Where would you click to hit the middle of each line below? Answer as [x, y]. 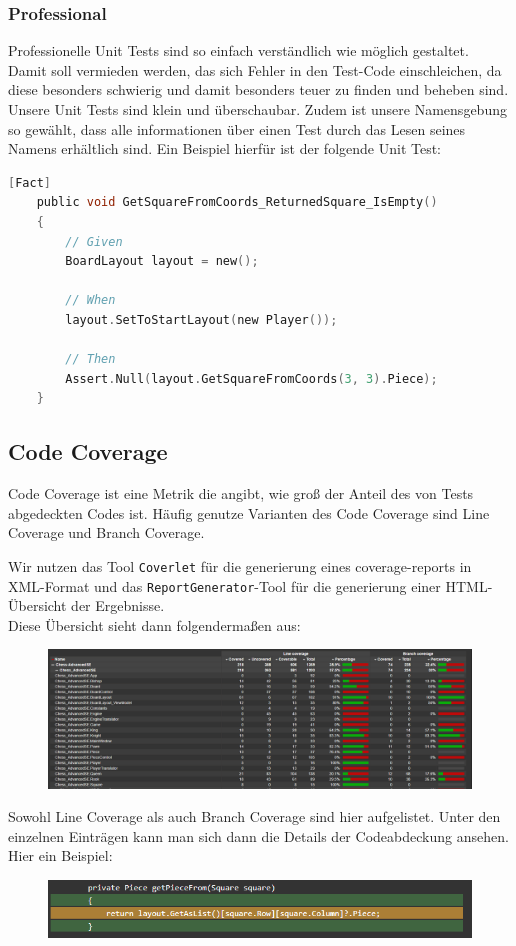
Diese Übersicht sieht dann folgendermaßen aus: [154, 624]
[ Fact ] [29, 182]
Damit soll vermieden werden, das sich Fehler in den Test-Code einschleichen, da [255, 69]
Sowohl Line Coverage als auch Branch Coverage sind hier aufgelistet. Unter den [254, 816]
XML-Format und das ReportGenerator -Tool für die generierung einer [224, 585]
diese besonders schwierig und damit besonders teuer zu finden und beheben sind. [258, 89]
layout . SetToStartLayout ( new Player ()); [201, 319]
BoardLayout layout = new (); [162, 261]
